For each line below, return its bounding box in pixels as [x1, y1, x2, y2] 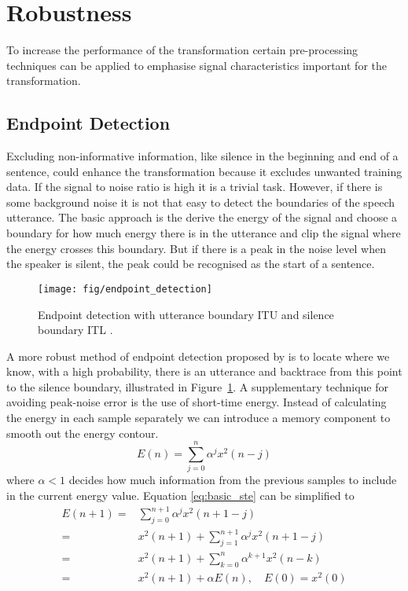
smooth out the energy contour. [6, 424, 159, 441]
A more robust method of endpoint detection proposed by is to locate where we [6, 347, 390, 364]
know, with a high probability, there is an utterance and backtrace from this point [6, 363, 402, 380]
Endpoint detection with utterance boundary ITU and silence [38, 306, 334, 322]
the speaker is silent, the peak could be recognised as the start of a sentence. [6, 255, 375, 272]
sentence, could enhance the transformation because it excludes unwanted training [6, 163, 402, 179]
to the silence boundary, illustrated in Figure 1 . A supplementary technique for [6, 378, 389, 395]
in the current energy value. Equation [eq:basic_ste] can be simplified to [6, 486, 355, 503]
